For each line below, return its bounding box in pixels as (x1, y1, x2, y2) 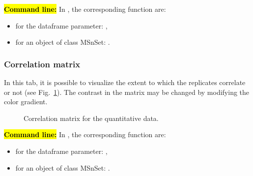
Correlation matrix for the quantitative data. (24, 113, 159, 123)
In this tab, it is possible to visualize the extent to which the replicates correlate (4, 77, 246, 87)
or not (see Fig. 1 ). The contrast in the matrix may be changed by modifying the (4, 87, 250, 97)
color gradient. (4, 96, 48, 107)
